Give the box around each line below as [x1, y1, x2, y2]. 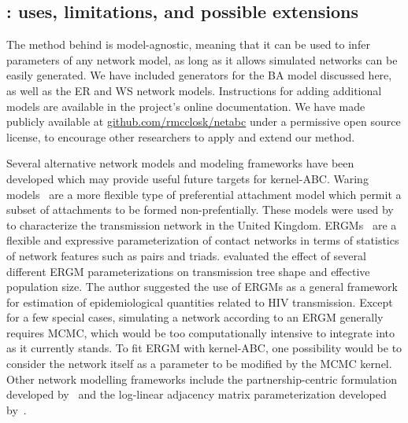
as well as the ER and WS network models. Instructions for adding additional [6, 82, 382, 98]
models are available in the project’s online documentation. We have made [6, 97, 365, 114]
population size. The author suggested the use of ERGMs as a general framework [6, 278, 398, 295]
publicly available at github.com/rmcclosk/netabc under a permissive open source [6, 113, 401, 130]
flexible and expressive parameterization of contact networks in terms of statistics [6, 232, 399, 248]
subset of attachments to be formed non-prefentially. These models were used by [6, 201, 394, 218]
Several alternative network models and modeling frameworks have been [6, 155, 354, 171]
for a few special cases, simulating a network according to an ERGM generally [6, 309, 384, 326]
